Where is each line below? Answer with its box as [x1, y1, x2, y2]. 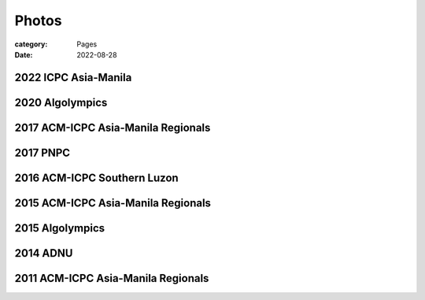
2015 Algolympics [14, 221, 105, 235]
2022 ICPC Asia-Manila [14, 71, 132, 84]
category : [14, 39, 48, 49]
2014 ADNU [14, 246, 73, 260]
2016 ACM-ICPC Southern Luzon [14, 171, 179, 184]
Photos [14, 12, 62, 29]
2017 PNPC [14, 146, 71, 159]
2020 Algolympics [14, 95, 108, 109]
